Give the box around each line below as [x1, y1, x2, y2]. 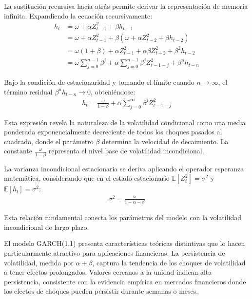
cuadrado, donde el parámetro [4, 136, 94, 146]
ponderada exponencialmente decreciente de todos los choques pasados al [4, 127, 222, 137]
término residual [4, 86, 53, 96]
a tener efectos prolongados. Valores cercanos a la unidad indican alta [4, 267, 212, 277]
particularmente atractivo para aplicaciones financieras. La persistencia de [4, 248, 225, 258]
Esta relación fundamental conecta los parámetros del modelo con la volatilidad [4, 212, 242, 223]
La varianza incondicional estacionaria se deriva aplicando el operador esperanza [4, 163, 244, 173]
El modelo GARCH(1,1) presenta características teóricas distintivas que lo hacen [4, 238, 245, 248]
